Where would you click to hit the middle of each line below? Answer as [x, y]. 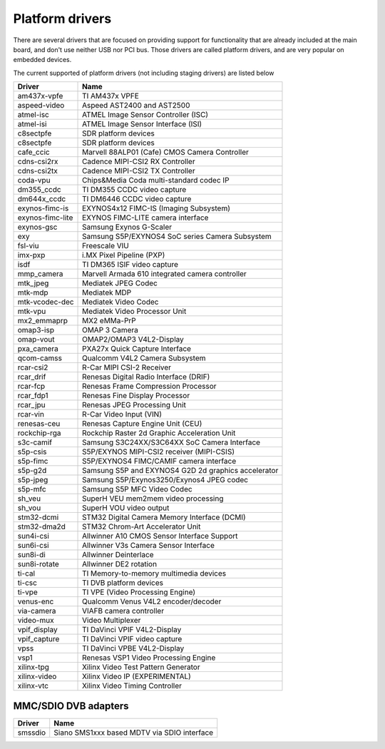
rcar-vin [31, 414]
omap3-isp [36, 330]
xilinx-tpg [34, 667]
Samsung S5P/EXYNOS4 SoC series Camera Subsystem [177, 237]
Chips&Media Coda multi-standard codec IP [156, 180]
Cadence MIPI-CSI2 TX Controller [139, 171]
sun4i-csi [34, 536]
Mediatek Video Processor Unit [134, 312]
